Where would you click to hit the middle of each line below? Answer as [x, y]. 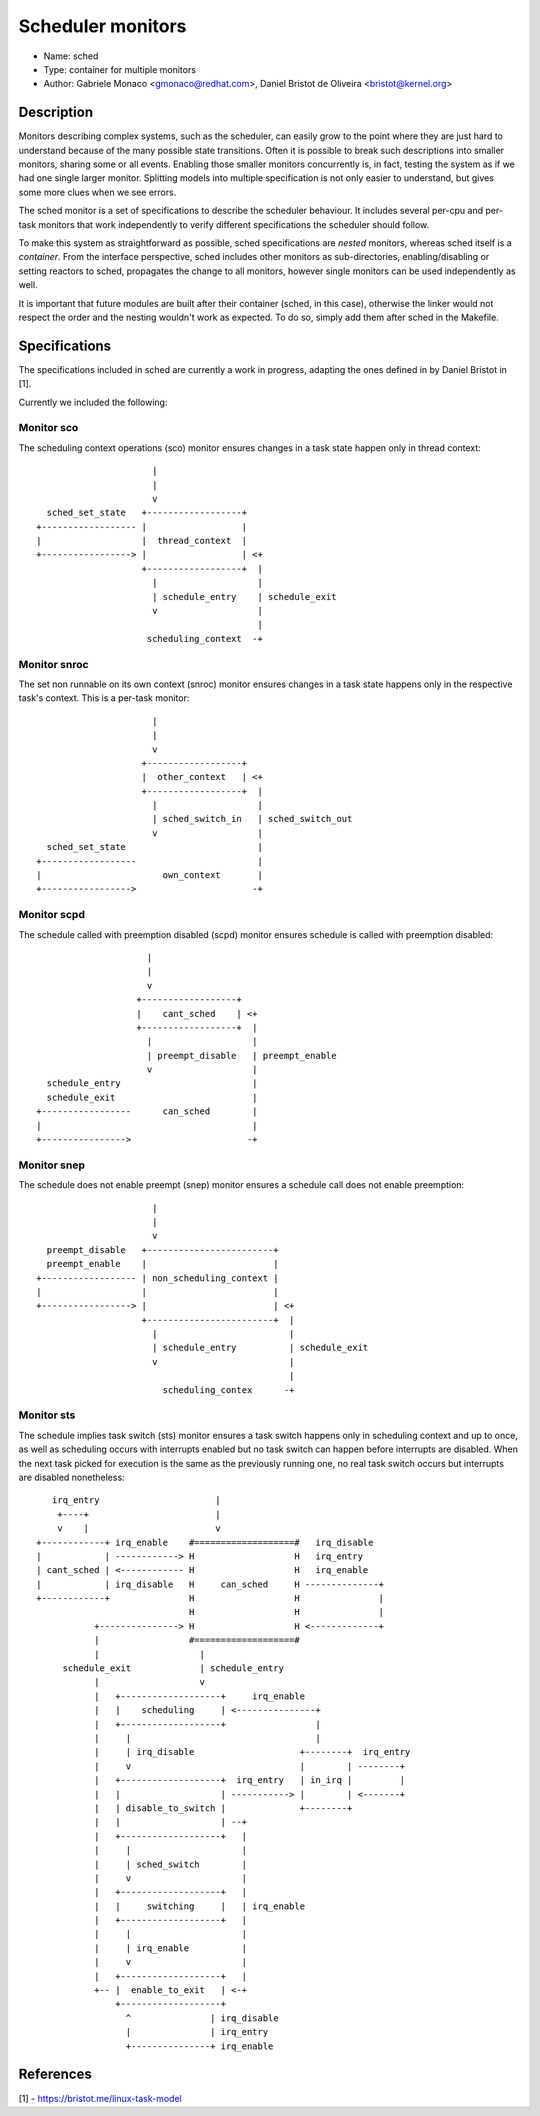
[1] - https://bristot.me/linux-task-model [100, 2098]
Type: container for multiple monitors [120, 69]
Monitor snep [51, 1165]
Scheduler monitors [102, 26]
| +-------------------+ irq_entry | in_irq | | [249, 1780]
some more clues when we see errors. [97, 192]
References [55, 2074]
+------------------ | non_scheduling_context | [157, 1278]
